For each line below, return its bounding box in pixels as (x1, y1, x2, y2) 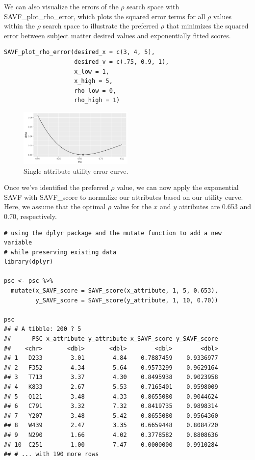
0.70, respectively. (4, 211, 57, 221)
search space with (127, 1, 179, 11)
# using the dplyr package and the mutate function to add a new (4, 229, 222, 237)
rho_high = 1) (74, 97, 120, 104)
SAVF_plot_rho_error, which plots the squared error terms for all (4, 11, 205, 21)
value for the (113, 201, 152, 212)
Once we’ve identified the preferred (4, 182, 109, 192)
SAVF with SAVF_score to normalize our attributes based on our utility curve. (4, 191, 243, 202)
